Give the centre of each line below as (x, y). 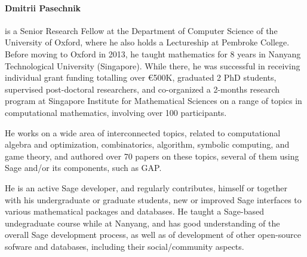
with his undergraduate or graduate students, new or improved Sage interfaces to (153, 199)
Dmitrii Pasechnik (43, 7)
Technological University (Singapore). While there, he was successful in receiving (153, 65)
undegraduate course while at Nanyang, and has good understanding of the (142, 223)
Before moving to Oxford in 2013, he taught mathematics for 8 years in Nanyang (153, 53)
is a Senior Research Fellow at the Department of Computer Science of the (141, 30)
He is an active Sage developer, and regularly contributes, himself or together (146, 187)
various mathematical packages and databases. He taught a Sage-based (134, 211)
